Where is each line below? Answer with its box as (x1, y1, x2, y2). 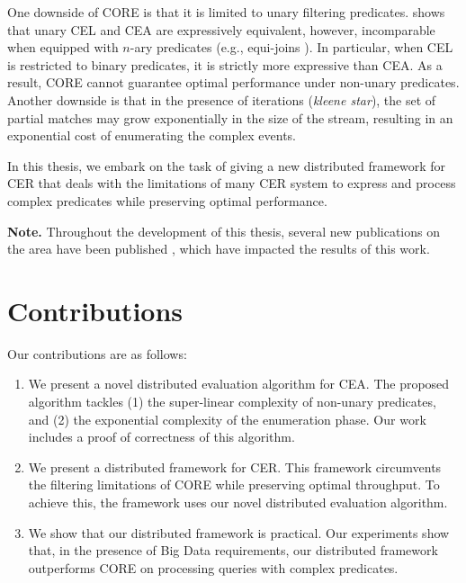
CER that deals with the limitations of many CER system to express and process (7, 174, 456, 193)
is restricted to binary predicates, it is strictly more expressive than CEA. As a (7, 55, 443, 74)
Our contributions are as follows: (7, 344, 187, 363)
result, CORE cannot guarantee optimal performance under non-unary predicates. (7, 73, 460, 92)
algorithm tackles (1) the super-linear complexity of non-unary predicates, (28, 392, 436, 411)
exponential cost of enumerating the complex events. (7, 126, 297, 145)
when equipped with (7, 38, 119, 57)
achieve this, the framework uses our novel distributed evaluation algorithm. (28, 493, 448, 511)
